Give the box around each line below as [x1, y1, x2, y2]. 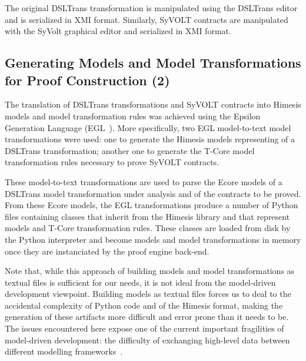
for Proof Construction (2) [5, 71, 170, 89]
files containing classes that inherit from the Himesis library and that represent [5, 210, 290, 222]
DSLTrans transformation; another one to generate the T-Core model [5, 144, 255, 156]
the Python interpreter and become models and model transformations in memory [5, 233, 301, 245]
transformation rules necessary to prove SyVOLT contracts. [5, 156, 219, 168]
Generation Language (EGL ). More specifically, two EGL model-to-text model [5, 121, 291, 133]
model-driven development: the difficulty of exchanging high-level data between [5, 333, 290, 346]
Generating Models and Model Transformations [5, 54, 301, 72]
